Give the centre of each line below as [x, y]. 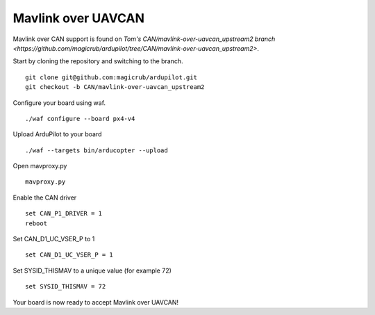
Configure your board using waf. [59, 103]
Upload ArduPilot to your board [57, 134]
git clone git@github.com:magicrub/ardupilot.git [111, 77]
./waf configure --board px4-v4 [80, 119]
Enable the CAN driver [45, 197]
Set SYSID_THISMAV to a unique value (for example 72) [92, 270]
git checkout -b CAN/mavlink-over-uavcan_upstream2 [115, 87]
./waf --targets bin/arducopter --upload [97, 150]
